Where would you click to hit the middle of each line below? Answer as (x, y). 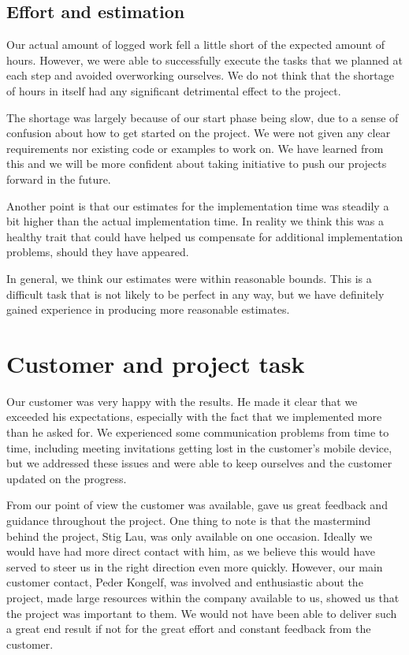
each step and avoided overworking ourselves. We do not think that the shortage (201, 75)
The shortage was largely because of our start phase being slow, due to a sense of (203, 117)
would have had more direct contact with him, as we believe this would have (191, 551)
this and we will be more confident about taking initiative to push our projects (197, 164)
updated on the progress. (67, 478)
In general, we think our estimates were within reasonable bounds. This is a (189, 278)
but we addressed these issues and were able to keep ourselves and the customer (199, 463)
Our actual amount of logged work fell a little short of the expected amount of (196, 45)
